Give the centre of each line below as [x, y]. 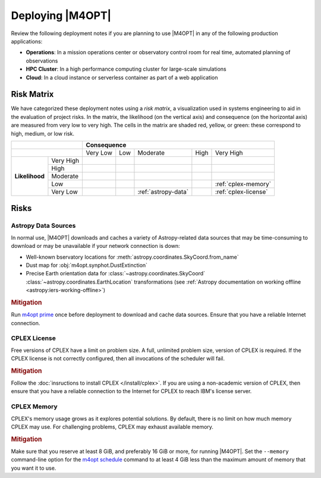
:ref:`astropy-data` [163, 191]
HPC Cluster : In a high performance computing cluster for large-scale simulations [126, 69]
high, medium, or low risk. [43, 133]
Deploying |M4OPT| [61, 15]
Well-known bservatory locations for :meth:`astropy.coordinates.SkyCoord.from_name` [132, 257]
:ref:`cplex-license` [241, 191]
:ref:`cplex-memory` [243, 184]
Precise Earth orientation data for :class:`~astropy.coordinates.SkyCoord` [115, 273]
